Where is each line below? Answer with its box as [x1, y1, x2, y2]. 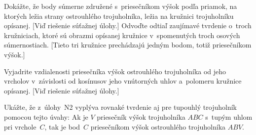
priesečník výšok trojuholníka [97, 111, 185, 122]
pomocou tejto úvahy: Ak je [4, 111, 88, 122]
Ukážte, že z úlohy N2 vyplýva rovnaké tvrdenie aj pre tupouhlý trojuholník [4, 102, 237, 112]
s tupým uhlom [205, 111, 253, 122]
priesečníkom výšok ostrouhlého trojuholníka [90, 121, 226, 132]
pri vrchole [4, 121, 37, 132]
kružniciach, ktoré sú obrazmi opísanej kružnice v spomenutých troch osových [4, 30, 240, 40]
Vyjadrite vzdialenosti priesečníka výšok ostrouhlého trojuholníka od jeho [4, 66, 226, 76]
